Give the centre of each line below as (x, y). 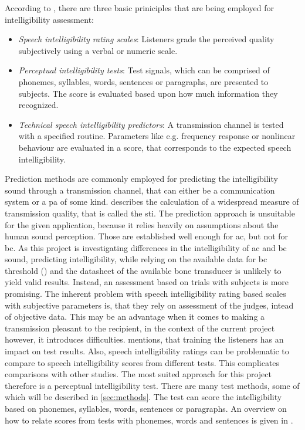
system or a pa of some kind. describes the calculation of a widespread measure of (152, 202)
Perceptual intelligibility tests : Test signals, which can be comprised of (144, 70)
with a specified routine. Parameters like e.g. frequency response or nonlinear (157, 136)
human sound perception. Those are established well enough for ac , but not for (147, 236)
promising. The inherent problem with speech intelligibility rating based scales (145, 294)
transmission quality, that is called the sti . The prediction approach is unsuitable (150, 213)
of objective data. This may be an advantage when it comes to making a (135, 316)
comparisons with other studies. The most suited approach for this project (138, 374)
